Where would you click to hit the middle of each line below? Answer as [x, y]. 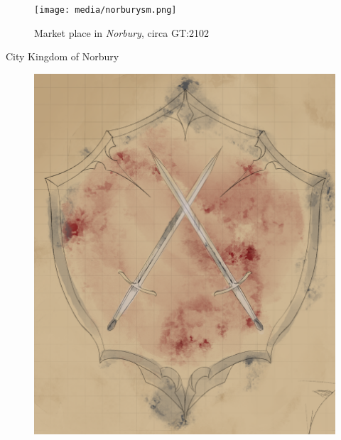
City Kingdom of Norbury [63, 56]
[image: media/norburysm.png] [105, 10]
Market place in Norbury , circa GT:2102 [121, 32]
